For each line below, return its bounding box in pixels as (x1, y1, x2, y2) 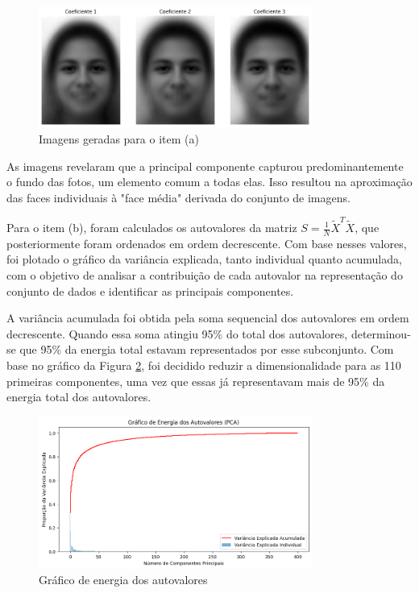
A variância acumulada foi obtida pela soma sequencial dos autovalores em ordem (6, 309, 409, 326)
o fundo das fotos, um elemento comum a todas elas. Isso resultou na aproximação (6, 173, 413, 190)
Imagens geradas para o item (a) (39, 130, 199, 147)
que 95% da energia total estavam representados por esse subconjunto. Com (19, 341, 394, 358)
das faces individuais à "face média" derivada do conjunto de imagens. (6, 189, 351, 205)
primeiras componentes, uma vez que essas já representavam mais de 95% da (6, 372, 385, 389)
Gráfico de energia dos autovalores (39, 571, 208, 588)
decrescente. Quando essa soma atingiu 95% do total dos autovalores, (6, 325, 348, 342)
